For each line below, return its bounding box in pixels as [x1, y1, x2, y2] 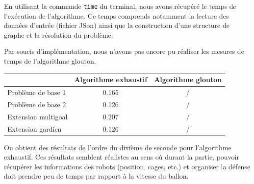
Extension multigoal [7, 111, 68, 121]
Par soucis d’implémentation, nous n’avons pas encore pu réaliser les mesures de [4, 46, 244, 56]
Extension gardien [7, 123, 62, 134]
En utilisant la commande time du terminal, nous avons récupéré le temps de [4, 1, 236, 11]
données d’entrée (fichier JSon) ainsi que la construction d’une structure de [4, 20, 229, 30]
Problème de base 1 [7, 87, 66, 97]
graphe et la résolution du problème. [4, 29, 113, 40]
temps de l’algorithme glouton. [4, 56, 96, 66]
